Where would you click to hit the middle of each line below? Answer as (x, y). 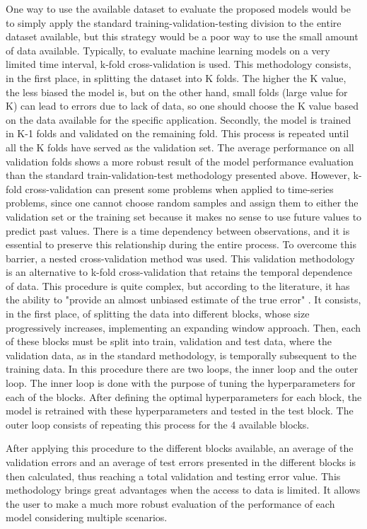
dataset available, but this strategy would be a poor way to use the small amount (182, 36)
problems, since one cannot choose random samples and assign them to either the (182, 203)
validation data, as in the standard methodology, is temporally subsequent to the (181, 355)
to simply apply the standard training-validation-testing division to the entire (174, 22)
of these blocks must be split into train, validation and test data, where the (169, 341)
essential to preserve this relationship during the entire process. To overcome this (181, 244)
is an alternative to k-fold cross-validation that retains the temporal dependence (179, 272)
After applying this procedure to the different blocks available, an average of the (180, 448)
